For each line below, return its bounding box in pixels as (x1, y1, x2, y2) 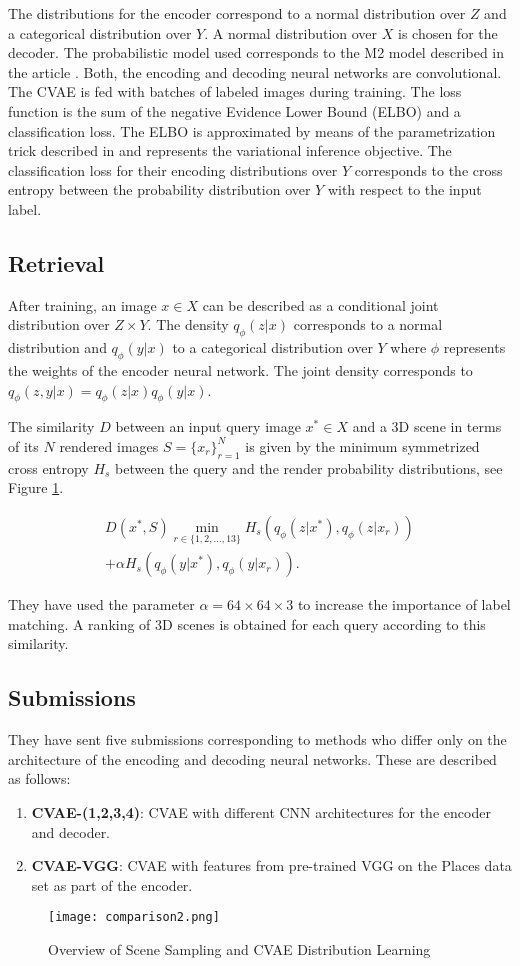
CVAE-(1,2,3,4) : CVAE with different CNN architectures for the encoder (31, 801, 491, 822)
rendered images (59, 435, 159, 456)
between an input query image (115, 416, 301, 437)
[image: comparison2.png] (48, 910, 220, 925)
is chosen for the (398, 22, 498, 43)
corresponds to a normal (293, 314, 443, 335)
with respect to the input (327, 179, 482, 200)
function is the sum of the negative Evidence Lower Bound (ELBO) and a (8, 100, 461, 121)
